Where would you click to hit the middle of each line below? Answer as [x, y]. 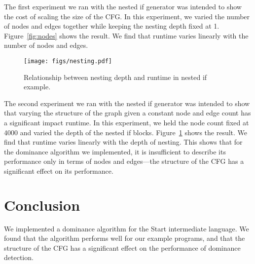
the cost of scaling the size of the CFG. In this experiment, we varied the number [127, 16]
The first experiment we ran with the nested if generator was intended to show [123, 6]
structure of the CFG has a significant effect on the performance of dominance [122, 247]
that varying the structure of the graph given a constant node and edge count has [127, 113]
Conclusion [42, 205]
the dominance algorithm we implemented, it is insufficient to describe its [115, 151]
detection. [19, 257]
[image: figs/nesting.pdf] [68, 61]
